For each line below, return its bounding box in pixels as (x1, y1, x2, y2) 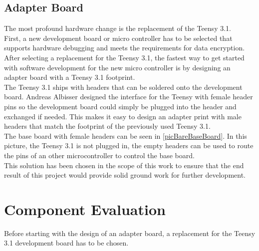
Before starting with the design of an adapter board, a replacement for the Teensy (4, 228, 256, 238)
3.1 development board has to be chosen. (4, 238, 129, 248)
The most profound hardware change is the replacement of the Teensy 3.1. (4, 23, 231, 33)
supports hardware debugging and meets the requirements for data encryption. (4, 42, 245, 53)
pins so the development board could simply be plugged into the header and (4, 101, 237, 111)
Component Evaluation (4, 199, 166, 219)
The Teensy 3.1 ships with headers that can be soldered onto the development (4, 81, 243, 92)
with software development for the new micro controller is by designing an (4, 62, 231, 72)
